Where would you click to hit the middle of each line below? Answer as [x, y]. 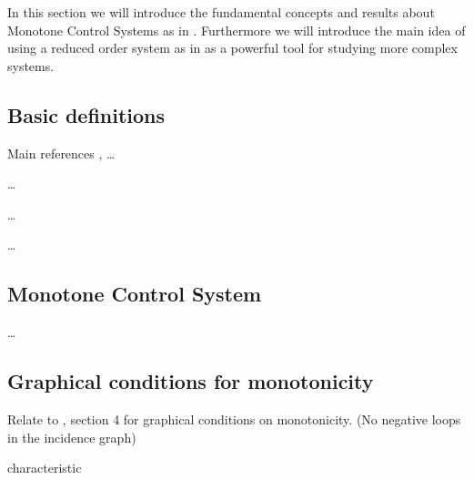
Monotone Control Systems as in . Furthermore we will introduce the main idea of [237, 30]
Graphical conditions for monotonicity [191, 381]
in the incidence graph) [72, 437]
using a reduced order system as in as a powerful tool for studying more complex [232, 48]
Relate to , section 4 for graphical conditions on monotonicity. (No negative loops [234, 419]
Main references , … [61, 153]
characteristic [45, 468]
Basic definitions [86, 114]
